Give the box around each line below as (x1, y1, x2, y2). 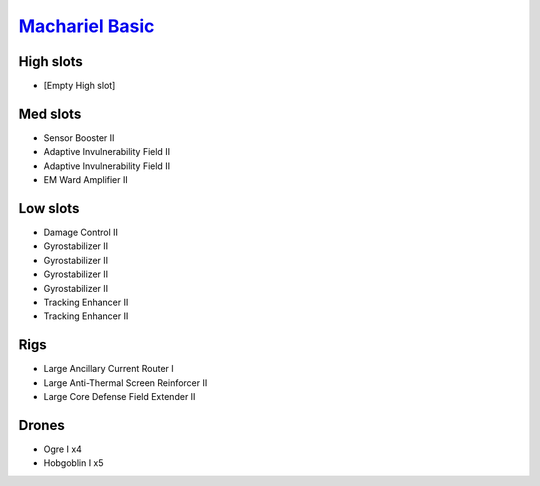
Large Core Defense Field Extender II (43, 391, 196, 403)
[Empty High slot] (43, 80, 116, 92)
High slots (18, 53, 84, 70)
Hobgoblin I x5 (43, 457, 104, 469)
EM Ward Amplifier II (43, 174, 129, 186)
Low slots (18, 200, 80, 217)
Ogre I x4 (43, 443, 82, 455)
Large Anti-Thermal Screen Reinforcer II (43, 376, 208, 389)
